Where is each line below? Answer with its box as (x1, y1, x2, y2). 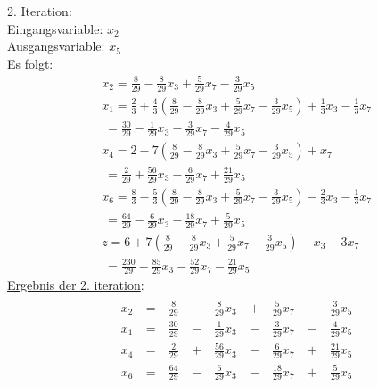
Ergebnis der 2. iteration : (7, 276, 144, 294)
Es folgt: (7, 54, 53, 72)
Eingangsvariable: (7, 19, 103, 37)
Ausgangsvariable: (7, 37, 105, 55)
